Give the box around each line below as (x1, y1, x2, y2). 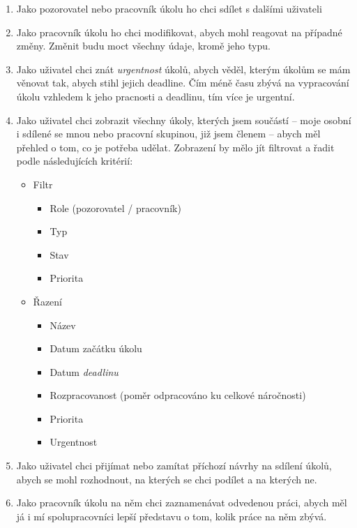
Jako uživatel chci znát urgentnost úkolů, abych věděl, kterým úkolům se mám (16, 61, 351, 76)
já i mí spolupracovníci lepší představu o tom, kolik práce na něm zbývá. (16, 508, 327, 523)
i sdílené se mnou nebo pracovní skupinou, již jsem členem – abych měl (16, 126, 321, 141)
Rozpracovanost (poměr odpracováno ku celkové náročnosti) (50, 388, 306, 402)
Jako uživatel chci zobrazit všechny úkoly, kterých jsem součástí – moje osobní (16, 112, 351, 127)
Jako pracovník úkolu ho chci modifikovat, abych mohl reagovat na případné (16, 24, 342, 39)
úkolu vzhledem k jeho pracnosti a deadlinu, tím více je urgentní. (16, 89, 295, 103)
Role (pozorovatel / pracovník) (50, 200, 181, 215)
